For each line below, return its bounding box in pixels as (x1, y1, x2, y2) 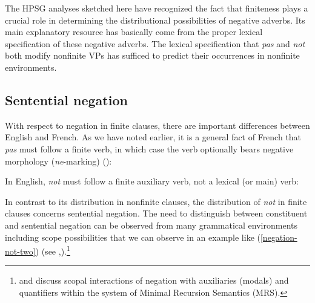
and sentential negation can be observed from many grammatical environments (5, 218, 297, 231)
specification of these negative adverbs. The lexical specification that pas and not (5, 37, 305, 50)
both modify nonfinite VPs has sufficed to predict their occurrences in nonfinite (5, 49, 300, 62)
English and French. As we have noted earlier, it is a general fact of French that (5, 131, 302, 143)
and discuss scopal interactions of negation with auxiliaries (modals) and (19, 274, 289, 287)
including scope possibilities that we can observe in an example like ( (5, 230, 260, 243)
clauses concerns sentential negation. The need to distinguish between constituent (5, 207, 308, 220)
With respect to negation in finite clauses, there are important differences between (5, 119, 310, 131)
